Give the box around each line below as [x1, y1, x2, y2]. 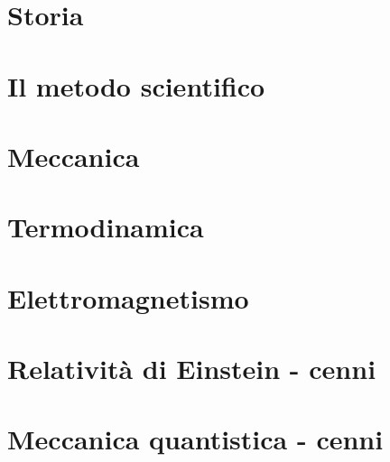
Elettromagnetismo [7, 279, 249, 316]
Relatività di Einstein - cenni [7, 350, 376, 387]
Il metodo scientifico [7, 67, 265, 104]
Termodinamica [7, 208, 204, 245]
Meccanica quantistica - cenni [7, 420, 384, 457]
